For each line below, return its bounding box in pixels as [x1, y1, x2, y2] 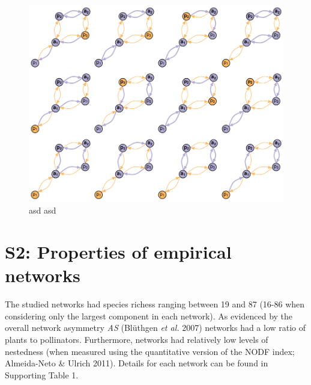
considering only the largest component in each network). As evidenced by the [5, 309, 293, 322]
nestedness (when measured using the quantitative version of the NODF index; [5, 345, 295, 357]
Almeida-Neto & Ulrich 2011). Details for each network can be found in [5, 357, 268, 369]
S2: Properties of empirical [5, 239, 232, 264]
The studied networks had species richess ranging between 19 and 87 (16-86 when [5, 298, 305, 310]
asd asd [29, 204, 56, 217]
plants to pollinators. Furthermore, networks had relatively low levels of [5, 333, 268, 346]
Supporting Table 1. [5, 368, 79, 381]
